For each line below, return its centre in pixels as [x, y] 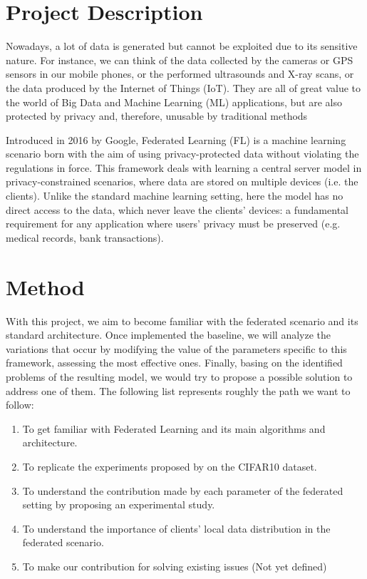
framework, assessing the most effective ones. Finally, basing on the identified [174, 363]
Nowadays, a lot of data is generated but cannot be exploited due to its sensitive [182, 46]
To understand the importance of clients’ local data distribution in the [176, 528]
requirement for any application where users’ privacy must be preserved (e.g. [173, 224]
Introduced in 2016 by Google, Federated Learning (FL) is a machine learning [176, 139]
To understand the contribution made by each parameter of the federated [183, 490]
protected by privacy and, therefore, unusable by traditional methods [157, 116]
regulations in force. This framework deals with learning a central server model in [184, 167]
